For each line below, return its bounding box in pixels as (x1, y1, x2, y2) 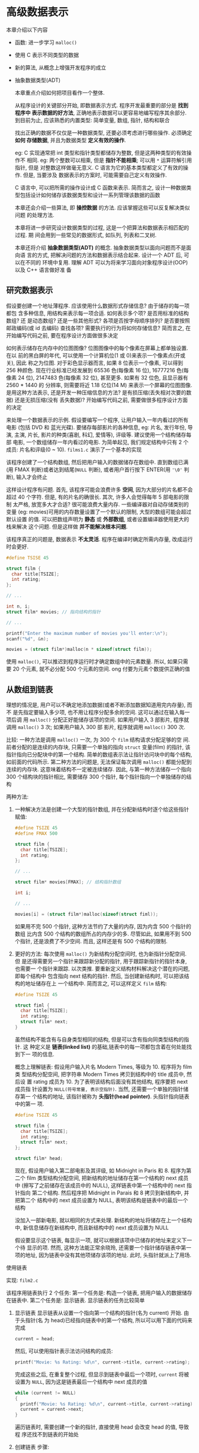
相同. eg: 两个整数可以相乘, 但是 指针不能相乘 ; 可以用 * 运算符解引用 (26, 157, 192, 164)
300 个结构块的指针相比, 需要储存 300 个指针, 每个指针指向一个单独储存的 (6, 773, 187, 780)
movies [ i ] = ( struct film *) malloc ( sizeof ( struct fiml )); (14, 911, 159, 917)
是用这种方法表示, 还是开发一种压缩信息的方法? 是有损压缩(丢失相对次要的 (6, 389, 187, 396)
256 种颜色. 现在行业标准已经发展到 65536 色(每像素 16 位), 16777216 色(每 (6, 366, 190, 373)
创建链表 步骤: (14, 1444, 49, 1451)
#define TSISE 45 (6, 555, 49, 561)
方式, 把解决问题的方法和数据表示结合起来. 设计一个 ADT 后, (37, 251, 182, 258)
